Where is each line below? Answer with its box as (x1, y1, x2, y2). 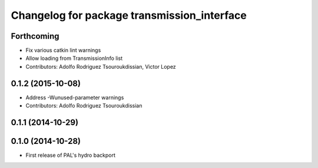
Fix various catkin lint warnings (25, 47, 101, 54)
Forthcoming (11, 31, 59, 41)
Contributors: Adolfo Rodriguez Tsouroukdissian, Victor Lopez (25, 63, 176, 70)
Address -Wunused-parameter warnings (25, 94, 124, 101)
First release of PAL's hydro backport (25, 152, 116, 159)
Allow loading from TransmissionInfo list (25, 55, 123, 62)
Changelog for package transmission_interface (11, 9, 247, 22)
